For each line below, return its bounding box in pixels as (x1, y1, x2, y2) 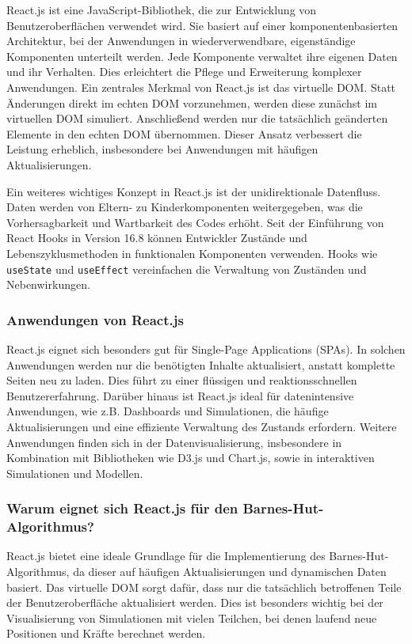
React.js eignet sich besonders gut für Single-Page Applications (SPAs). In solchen (6, 340, 406, 357)
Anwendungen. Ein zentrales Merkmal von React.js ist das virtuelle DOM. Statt (6, 78, 396, 95)
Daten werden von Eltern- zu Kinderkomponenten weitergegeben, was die (6, 199, 363, 215)
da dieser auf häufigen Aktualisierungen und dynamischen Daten (73, 563, 387, 580)
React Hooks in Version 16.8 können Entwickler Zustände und (6, 229, 307, 246)
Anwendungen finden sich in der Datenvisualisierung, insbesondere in (6, 434, 342, 450)
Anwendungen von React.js (6, 309, 184, 329)
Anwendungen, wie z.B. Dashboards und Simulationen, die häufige (6, 403, 329, 419)
